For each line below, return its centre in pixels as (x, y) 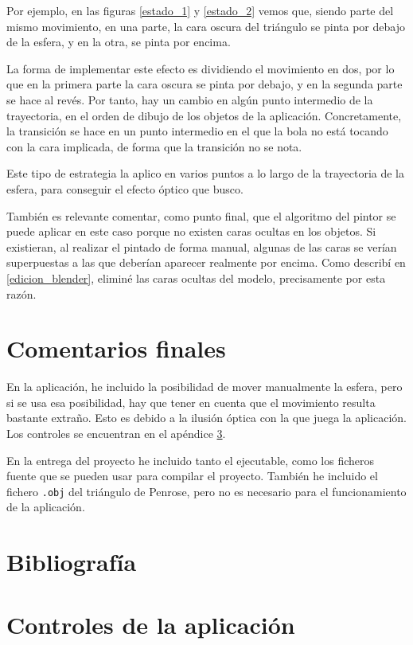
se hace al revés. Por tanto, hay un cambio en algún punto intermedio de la (190, 99)
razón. (21, 293)
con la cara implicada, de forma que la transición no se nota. (154, 146)
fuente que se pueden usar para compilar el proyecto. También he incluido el (192, 476)
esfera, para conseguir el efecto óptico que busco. (125, 188)
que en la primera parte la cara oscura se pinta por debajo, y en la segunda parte (205, 84)
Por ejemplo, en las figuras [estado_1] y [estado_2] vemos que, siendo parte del (200, 10)
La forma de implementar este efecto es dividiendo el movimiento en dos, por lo (201, 68)
